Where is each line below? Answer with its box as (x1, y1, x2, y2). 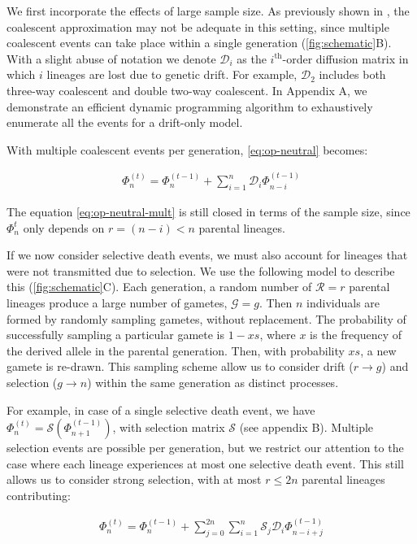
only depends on (23, 219, 105, 236)
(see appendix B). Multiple (239, 419, 374, 436)
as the (237, 50, 267, 67)
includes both (319, 66, 386, 83)
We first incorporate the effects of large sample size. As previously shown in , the (7, 2, 410, 19)
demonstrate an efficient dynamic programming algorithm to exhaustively (7, 98, 373, 115)
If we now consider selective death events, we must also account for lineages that (7, 246, 408, 263)
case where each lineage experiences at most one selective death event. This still (7, 455, 404, 472)
